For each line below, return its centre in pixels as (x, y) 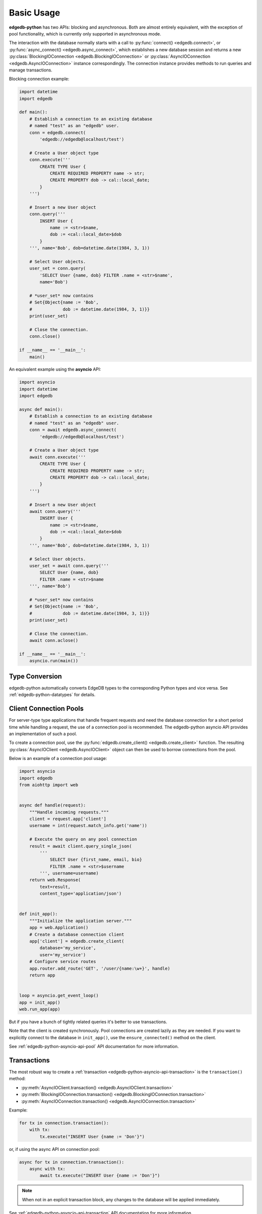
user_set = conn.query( (57, 269)
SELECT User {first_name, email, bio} (96, 860)
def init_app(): (39, 914)
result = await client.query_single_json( (81, 846)
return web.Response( (55, 880)
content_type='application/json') (81, 894)
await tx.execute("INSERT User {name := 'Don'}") (100, 1176)
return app (42, 975)
